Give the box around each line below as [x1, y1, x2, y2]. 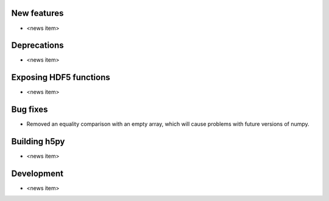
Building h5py [11, 136, 65, 147]
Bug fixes [11, 104, 48, 115]
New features [11, 8, 64, 18]
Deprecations [11, 40, 64, 51]
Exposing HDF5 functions [11, 72, 110, 82]
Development [11, 168, 64, 178]
